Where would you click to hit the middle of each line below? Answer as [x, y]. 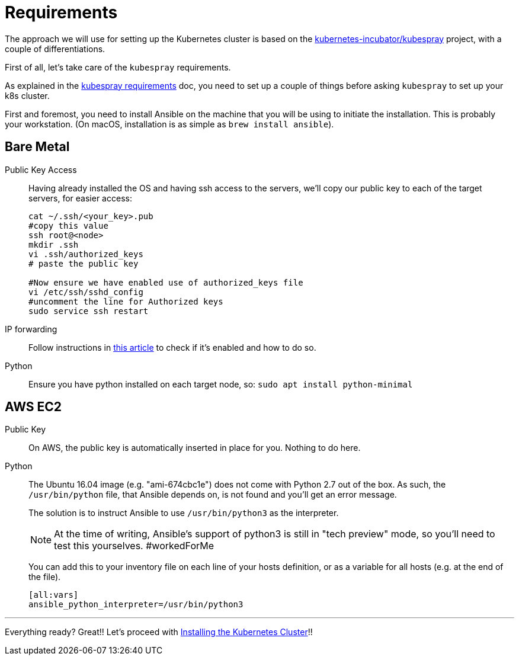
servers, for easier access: [80, 198]
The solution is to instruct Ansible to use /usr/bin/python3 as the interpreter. [184, 513]
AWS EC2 [33, 407]
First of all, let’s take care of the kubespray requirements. [118, 67]
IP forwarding [31, 329]
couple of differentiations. [55, 49]
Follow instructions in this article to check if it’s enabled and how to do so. [172, 347]
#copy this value [68, 225]
